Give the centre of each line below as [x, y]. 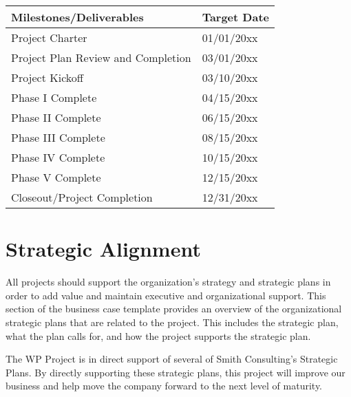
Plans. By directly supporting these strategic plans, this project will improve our [175, 372]
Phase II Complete [56, 117]
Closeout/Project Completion [82, 197]
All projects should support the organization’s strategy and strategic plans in [168, 282]
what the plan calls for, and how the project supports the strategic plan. [158, 335]
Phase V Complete [56, 177]
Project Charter [49, 37]
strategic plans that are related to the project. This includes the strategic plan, [172, 322]
